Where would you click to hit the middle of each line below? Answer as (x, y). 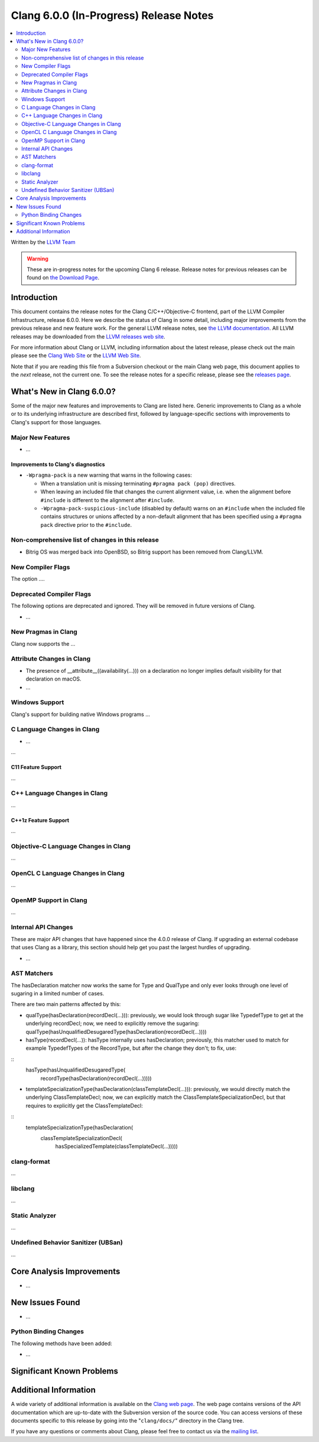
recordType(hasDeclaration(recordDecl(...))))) (96, 1078)
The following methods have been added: (61, 1343)
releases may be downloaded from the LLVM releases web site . (88, 336)
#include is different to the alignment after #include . (107, 500)
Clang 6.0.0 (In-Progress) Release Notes (112, 15)
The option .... (28, 578)
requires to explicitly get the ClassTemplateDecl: (84, 1105)
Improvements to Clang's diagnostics (58, 464)
